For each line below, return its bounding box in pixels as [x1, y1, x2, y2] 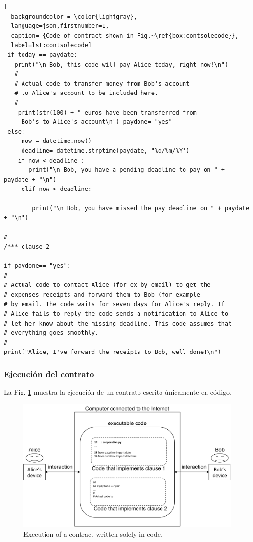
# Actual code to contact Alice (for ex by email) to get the [4, 282, 211, 289]
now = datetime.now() [21, 138, 92, 145]
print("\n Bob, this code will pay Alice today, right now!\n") [14, 61, 229, 68]
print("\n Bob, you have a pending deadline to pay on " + [28, 166, 225, 174]
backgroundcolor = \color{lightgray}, [11, 13, 138, 20]
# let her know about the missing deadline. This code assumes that [4, 320, 232, 327]
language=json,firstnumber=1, [11, 23, 109, 30]
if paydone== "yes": [4, 262, 71, 270]
